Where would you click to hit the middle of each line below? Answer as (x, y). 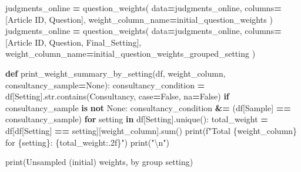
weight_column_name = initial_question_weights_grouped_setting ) (131, 54)
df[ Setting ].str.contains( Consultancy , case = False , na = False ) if (117, 96)
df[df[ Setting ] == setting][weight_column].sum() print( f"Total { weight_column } (151, 130)
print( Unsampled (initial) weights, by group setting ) (99, 162)
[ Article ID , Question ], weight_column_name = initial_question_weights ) (139, 19)
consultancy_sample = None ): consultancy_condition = (105, 85)
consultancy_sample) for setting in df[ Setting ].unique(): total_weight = (137, 119)
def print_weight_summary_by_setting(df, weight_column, (116, 73)
